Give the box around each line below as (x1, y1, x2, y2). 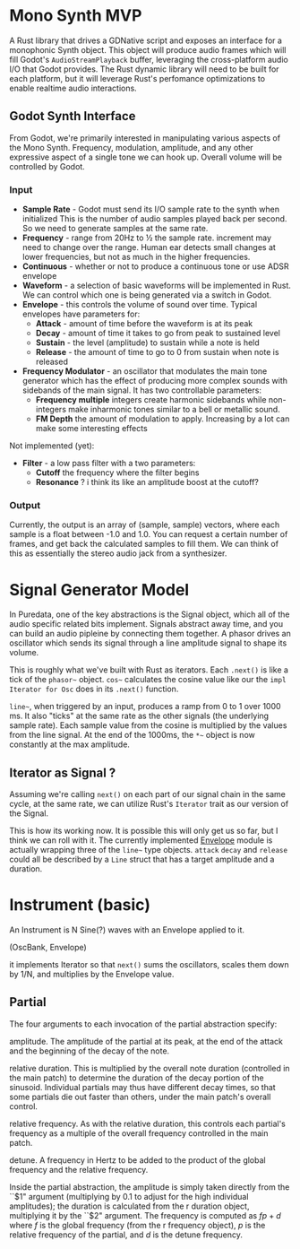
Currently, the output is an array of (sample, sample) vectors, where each (9, 519, 280, 530)
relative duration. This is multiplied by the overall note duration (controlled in (9, 1063, 290, 1073)
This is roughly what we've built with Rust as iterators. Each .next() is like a (9, 664, 289, 675)
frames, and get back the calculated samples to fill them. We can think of (9, 539, 279, 550)
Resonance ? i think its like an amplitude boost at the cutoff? (35, 477, 260, 488)
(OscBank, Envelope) (9, 942, 87, 953)
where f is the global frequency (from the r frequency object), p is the (9, 1219, 266, 1230)
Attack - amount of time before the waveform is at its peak (35, 318, 253, 329)
